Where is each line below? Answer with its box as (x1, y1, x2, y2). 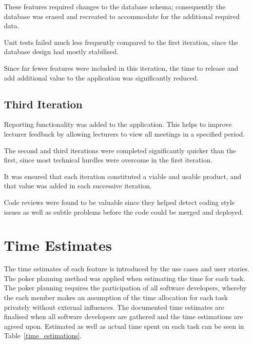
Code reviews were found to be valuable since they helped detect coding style (4, 197, 235, 207)
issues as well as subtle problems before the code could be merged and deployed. (4, 206, 244, 217)
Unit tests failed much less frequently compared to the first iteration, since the (4, 37, 238, 47)
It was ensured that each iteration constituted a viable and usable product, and (4, 171, 241, 181)
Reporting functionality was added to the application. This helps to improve (4, 119, 232, 129)
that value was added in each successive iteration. (4, 181, 152, 191)
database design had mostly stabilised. (4, 46, 118, 57)
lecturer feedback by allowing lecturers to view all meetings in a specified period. (4, 128, 245, 139)
